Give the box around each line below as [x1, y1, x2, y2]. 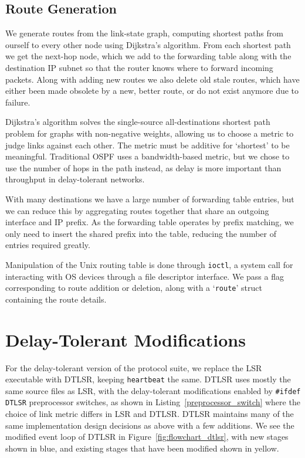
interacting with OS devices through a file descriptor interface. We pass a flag [5, 270, 284, 282]
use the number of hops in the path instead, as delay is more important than [5, 161, 282, 174]
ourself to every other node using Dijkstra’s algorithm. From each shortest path [5, 38, 291, 50]
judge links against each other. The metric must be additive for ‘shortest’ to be [5, 138, 290, 151]
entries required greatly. [5, 239, 90, 251]
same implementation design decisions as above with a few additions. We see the [5, 419, 294, 431]
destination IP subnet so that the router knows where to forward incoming [5, 61, 273, 73]
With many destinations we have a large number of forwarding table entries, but [5, 192, 294, 205]
